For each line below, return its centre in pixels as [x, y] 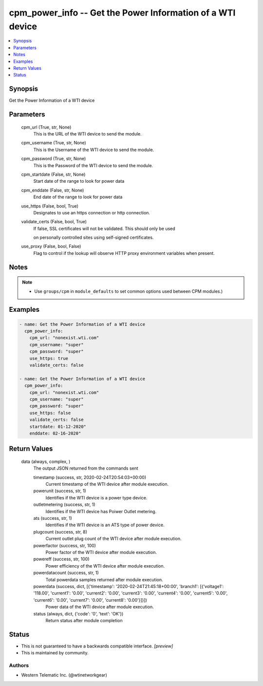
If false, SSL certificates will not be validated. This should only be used [104, 229]
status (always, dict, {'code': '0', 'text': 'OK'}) [78, 613]
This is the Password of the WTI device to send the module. [93, 165]
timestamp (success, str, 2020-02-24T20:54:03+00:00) [90, 477]
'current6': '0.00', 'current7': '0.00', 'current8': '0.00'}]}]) [90, 600]
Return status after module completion [84, 620]
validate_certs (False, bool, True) [54, 222]
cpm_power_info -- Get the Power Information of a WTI [122, 13]
